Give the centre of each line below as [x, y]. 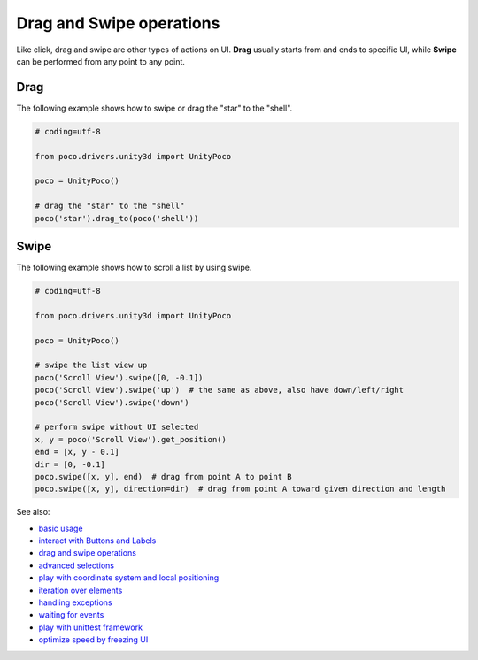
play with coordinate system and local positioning [129, 578]
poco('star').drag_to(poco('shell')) [117, 218]
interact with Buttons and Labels [97, 541]
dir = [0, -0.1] [70, 464]
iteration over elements [81, 590]
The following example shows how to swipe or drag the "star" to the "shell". [154, 108]
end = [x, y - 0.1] [77, 452]
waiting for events [71, 615]
